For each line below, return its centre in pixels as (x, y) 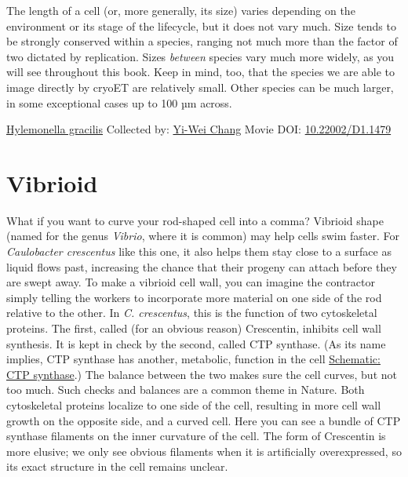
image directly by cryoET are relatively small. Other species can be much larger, (200, 87)
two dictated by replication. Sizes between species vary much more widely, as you (200, 56)
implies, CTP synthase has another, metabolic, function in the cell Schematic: (193, 359)
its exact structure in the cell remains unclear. (117, 466)
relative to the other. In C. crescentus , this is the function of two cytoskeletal (192, 313)
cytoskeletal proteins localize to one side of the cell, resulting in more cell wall (194, 405)
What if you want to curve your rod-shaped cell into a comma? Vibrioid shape (195, 220)
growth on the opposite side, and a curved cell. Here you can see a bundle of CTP (204, 420)
